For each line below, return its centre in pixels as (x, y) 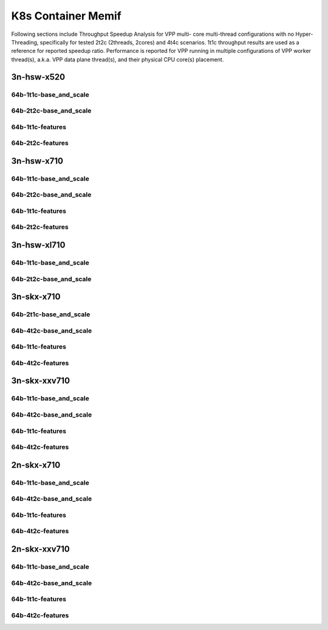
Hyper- (304, 34)
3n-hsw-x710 (37, 161)
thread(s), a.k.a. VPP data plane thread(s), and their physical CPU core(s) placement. (118, 59)
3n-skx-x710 (36, 297)
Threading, (25, 42)
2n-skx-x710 (36, 465)
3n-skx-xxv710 (40, 381)
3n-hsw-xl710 (38, 245)
